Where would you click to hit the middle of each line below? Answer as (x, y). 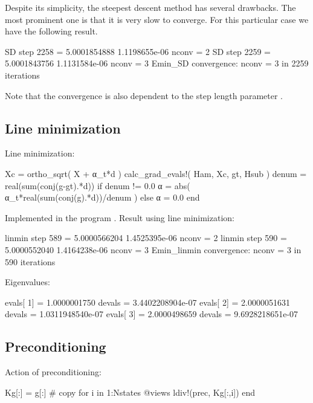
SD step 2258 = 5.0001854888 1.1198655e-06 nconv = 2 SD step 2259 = (138, 51)
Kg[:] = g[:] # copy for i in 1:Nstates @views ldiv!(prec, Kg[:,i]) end (130, 392)
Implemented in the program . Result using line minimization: (120, 217)
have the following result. (51, 31)
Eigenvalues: (27, 282)
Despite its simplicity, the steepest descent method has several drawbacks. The (150, 7)
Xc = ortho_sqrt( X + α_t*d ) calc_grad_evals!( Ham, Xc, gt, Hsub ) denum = (156, 173)
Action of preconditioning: (53, 372)
